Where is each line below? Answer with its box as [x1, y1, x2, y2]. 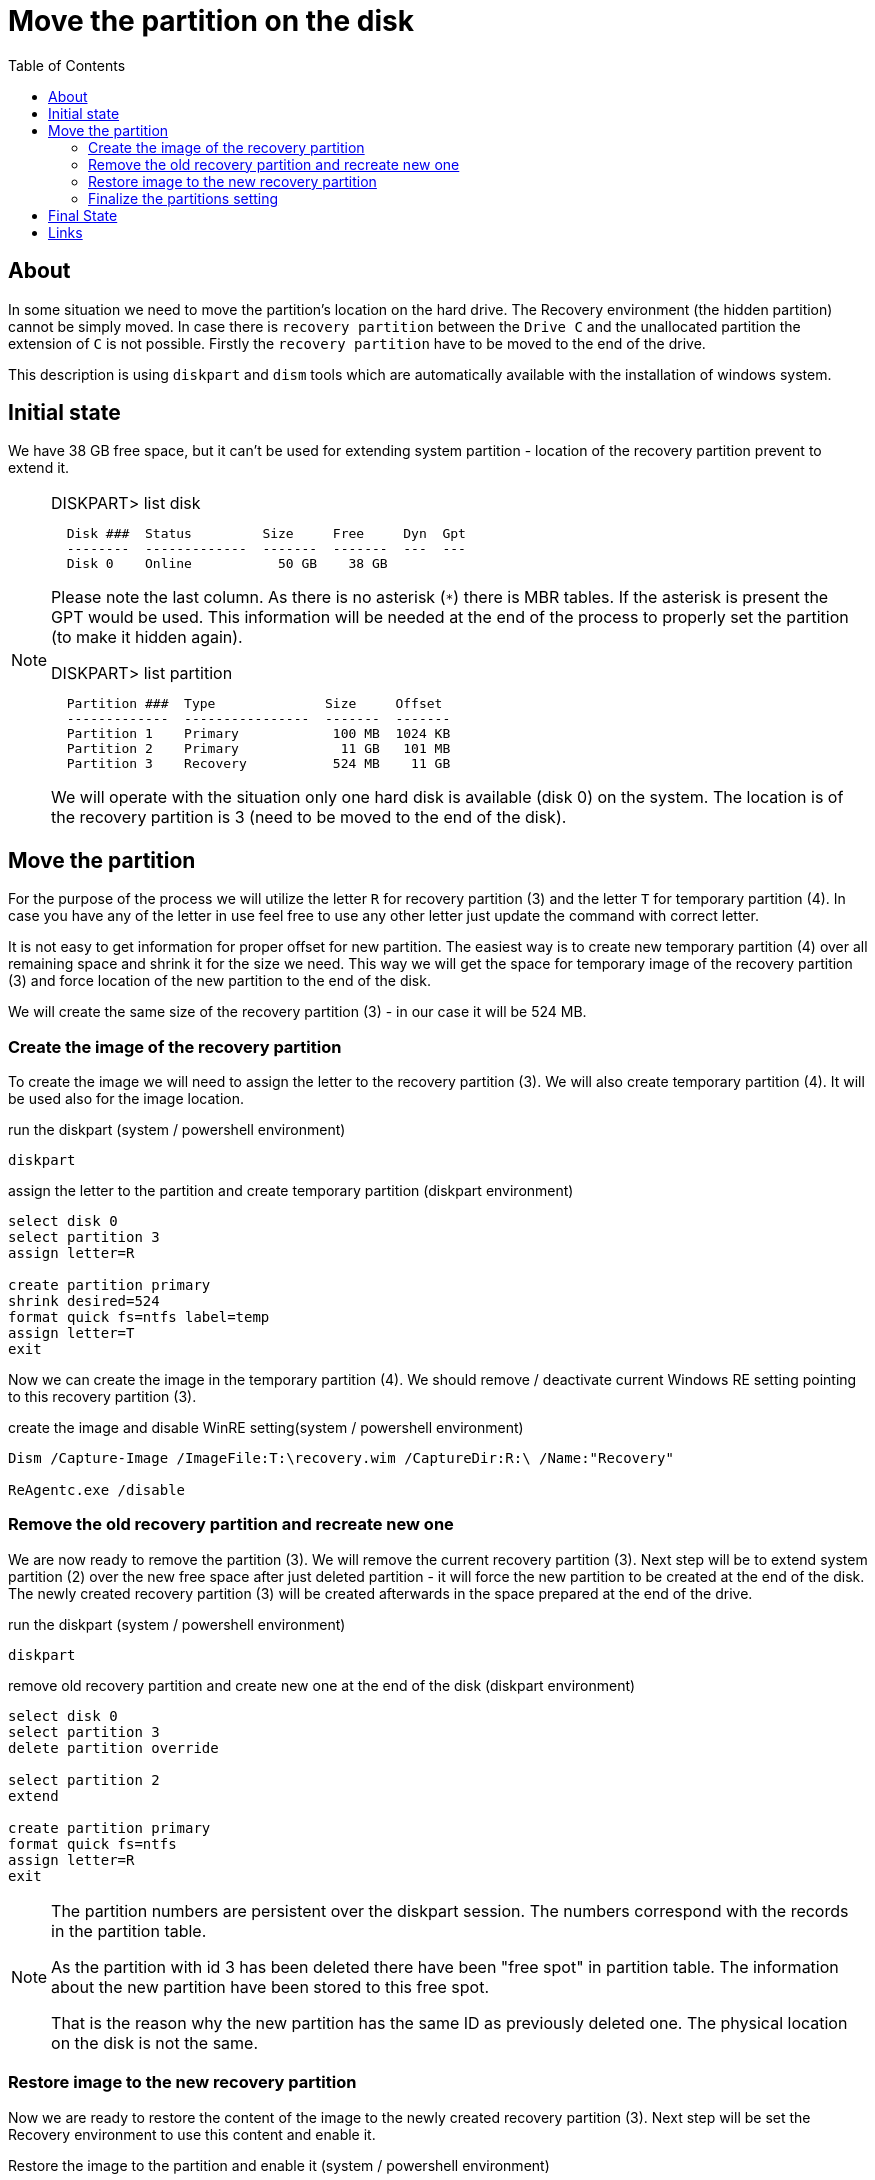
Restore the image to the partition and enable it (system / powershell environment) [8, 2156, 550, 2174]
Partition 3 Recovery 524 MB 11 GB [66, 756, 451, 772]
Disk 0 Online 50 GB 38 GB [66, 556, 388, 572]
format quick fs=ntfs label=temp [8, 1309, 270, 1326]
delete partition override [8, 1739, 219, 1756]
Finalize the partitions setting [88, 189, 279, 207]
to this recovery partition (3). [8, 1388, 197, 1406]
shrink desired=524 [8, 1293, 160, 1310]
